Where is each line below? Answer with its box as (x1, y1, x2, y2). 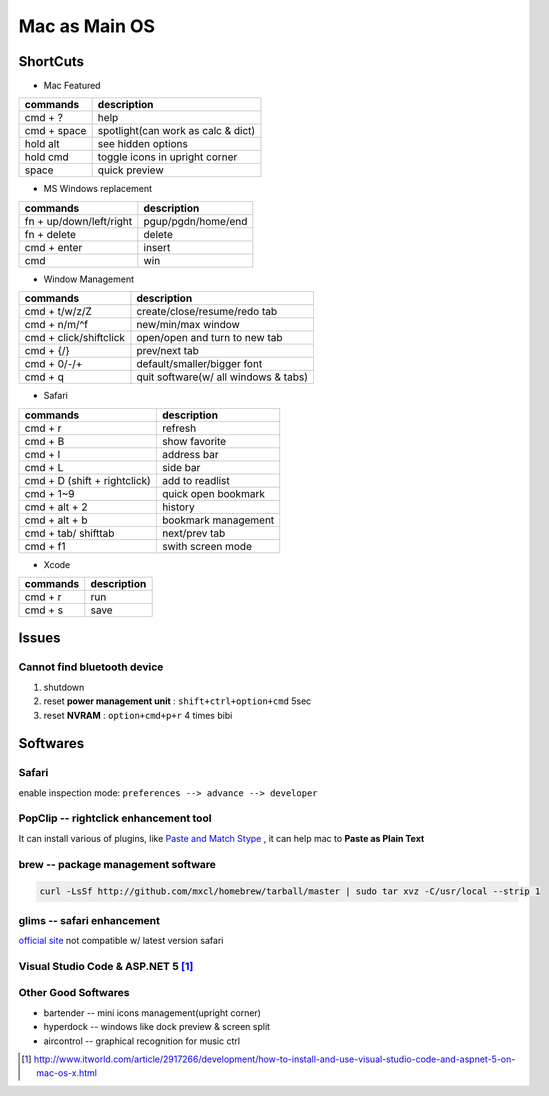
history (161, 500, 195, 514)
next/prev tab (161, 526, 226, 540)
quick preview (97, 163, 164, 177)
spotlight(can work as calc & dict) (97, 124, 256, 138)
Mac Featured (43, 80, 101, 92)
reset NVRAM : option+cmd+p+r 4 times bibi (43, 709, 233, 721)
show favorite (161, 434, 227, 448)
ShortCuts (18, 53, 85, 70)
